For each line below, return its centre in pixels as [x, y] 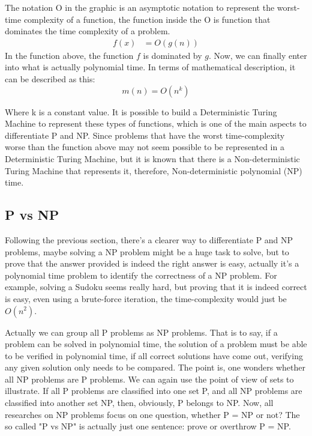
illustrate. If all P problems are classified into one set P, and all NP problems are [154, 391]
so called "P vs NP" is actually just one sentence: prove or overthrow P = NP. [148, 426]
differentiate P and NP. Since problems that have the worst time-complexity [145, 135]
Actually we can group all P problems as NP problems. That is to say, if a [141, 332]
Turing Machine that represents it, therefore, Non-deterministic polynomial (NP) [154, 170]
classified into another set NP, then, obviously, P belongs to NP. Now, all [139, 403]
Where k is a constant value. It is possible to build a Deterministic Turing [141, 111]
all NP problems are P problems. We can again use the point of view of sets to [149, 379]
